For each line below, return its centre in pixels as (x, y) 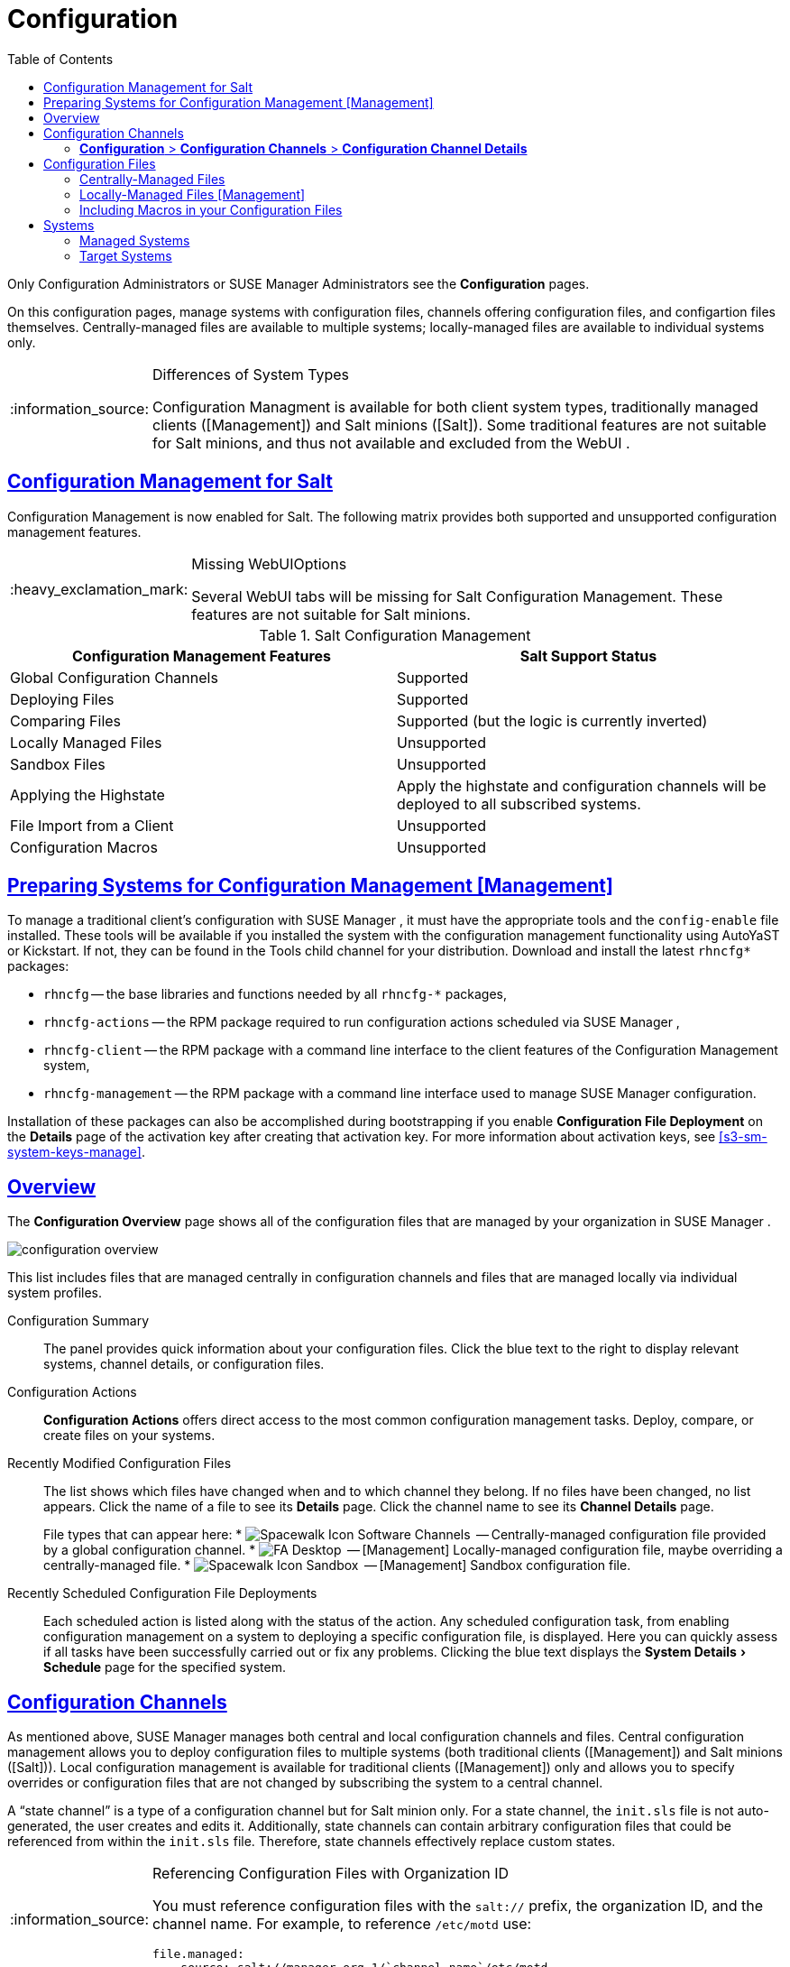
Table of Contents (60, 59)
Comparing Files (66, 720)
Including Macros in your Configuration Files (211, 209)
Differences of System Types (251, 374)
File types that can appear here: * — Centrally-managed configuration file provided (405, 1535)
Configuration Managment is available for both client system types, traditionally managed (455, 406)
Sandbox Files (58, 764)
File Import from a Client (92, 825)
